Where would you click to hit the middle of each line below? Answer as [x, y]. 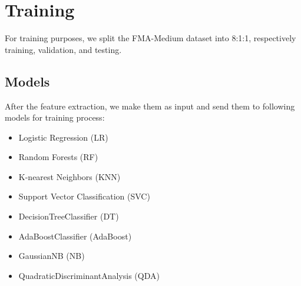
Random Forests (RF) [58, 157]
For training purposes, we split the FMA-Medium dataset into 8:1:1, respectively [150, 38]
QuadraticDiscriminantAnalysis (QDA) [89, 275]
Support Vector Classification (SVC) [84, 196]
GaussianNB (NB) [52, 256]
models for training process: [55, 117]
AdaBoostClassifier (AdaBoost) [75, 236]
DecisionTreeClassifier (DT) [69, 216]
